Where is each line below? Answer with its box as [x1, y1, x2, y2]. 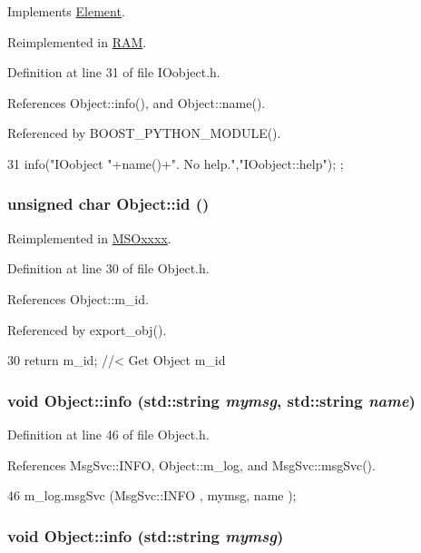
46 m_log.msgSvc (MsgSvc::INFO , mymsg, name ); [7, 486, 297, 505]
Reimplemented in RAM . [7, 32, 147, 51]
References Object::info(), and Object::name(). [7, 93, 266, 112]
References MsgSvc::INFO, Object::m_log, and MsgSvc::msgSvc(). [7, 455, 376, 474]
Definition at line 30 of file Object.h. [7, 259, 210, 278]
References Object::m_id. [7, 289, 149, 308]
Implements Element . [7, 2, 125, 20]
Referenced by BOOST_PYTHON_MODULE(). [7, 123, 281, 143]
